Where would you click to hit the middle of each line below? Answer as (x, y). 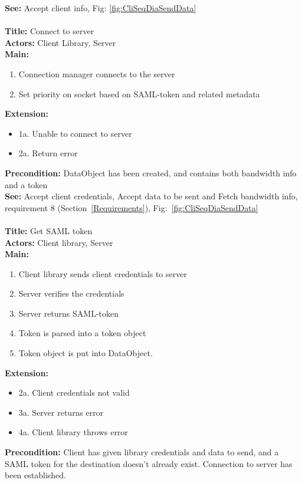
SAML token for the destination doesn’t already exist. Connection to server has (149, 463)
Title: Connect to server (50, 31)
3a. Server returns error (61, 412)
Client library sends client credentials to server (103, 273)
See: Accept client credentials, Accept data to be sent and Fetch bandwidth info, (151, 196)
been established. (35, 475)
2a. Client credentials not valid (74, 392)
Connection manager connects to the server (97, 73)
